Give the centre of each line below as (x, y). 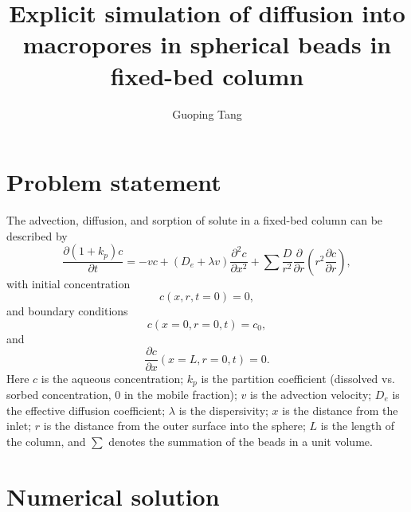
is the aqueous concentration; (112, 378)
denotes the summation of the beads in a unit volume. (241, 441)
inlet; (19, 426)
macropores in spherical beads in (207, 44)
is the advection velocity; (311, 394)
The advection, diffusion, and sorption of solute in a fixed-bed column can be (195, 220)
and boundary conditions (67, 311)
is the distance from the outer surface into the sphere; (174, 426)
